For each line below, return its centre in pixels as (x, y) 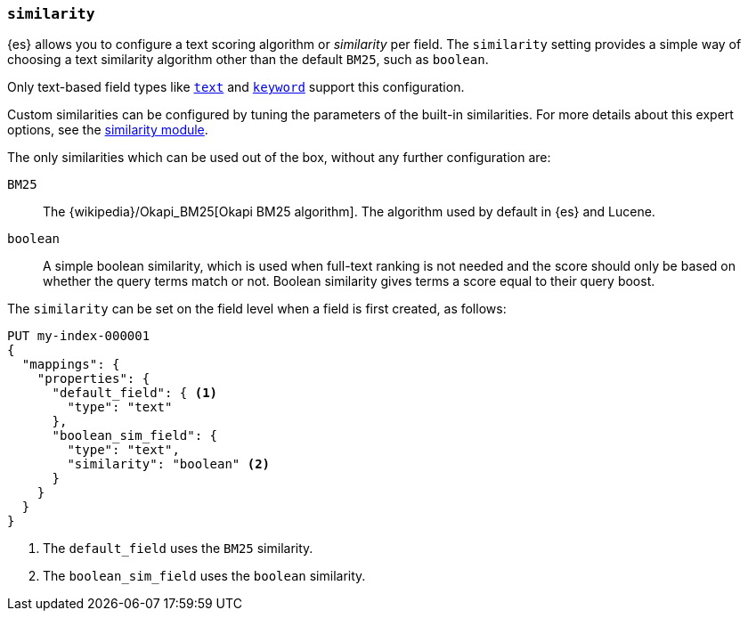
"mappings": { (71, 365)
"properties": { (93, 379)
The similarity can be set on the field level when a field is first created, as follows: (257, 309)
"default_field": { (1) (135, 393)
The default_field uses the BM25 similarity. (178, 549)
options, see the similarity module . (108, 130)
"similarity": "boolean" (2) (169, 464)
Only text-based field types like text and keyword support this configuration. (236, 87)
